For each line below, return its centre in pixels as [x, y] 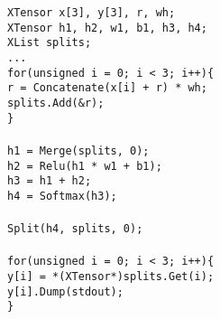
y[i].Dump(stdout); [65, 291]
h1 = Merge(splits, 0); [78, 150]
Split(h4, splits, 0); [75, 229]
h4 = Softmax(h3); [62, 196]
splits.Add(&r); [56, 103]
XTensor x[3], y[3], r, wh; [92, 13]
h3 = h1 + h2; [50, 181]
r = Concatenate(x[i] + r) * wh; [107, 88]
